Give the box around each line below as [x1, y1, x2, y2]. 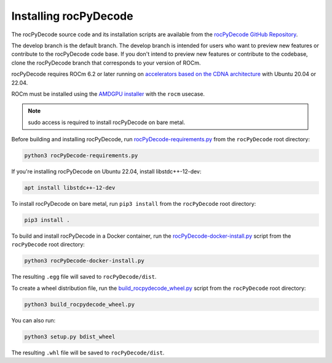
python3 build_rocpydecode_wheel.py [24, 301, 135, 308]
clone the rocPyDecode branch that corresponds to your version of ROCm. [11, 59, 201, 66]
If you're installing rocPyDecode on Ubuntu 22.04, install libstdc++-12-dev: [11, 168, 202, 175]
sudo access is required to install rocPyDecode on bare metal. [28, 119, 186, 126]
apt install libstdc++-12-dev [24, 184, 116, 192]
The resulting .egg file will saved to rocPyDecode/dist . [11, 273, 157, 281]
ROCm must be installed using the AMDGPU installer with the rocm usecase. [11, 90, 205, 98]
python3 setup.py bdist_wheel [24, 333, 116, 340]
